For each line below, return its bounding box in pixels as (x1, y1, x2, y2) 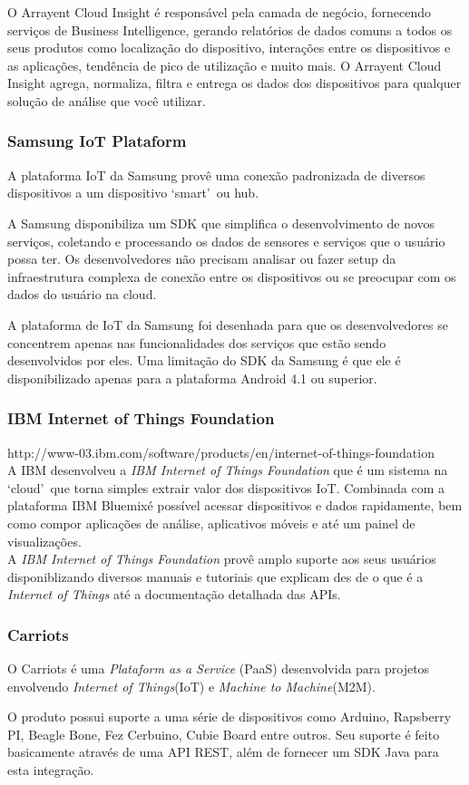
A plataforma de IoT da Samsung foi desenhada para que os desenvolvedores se (7, 315, 448, 334)
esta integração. (7, 761, 94, 780)
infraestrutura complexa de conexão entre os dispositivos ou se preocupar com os (7, 267, 456, 286)
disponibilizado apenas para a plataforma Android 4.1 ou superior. (7, 368, 377, 387)
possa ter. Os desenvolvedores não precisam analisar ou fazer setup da (7, 249, 396, 268)
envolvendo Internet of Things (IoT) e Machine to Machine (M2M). (7, 676, 376, 695)
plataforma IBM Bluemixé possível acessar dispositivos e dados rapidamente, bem (7, 496, 463, 515)
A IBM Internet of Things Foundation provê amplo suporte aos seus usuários (7, 549, 436, 568)
